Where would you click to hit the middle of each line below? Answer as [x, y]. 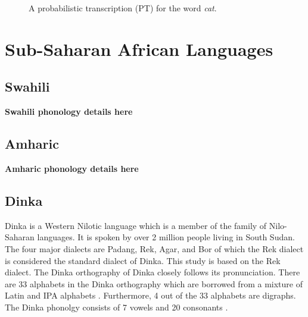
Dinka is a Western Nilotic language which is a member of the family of [136, 225]
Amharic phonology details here [72, 168]
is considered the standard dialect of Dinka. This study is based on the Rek [143, 260]
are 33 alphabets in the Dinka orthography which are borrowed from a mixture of [154, 283]
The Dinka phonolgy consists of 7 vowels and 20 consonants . [116, 307]
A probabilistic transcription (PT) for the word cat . [123, 8]
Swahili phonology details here [69, 112]
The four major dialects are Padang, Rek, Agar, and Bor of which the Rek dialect [154, 248]
